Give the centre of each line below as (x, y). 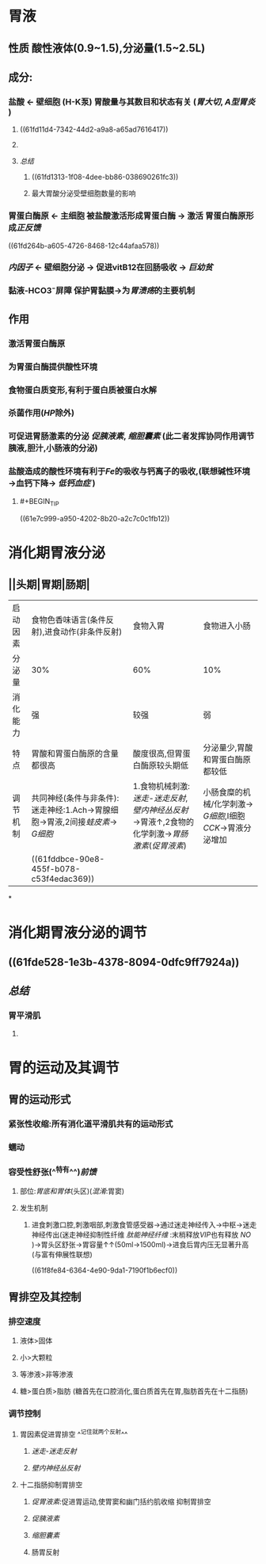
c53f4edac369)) (63, 879)
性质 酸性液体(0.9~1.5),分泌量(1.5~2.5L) (107, 48)
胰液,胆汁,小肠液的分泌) (53, 448)
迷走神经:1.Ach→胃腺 (71, 810)
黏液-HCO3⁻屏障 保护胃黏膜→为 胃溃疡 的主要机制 (102, 291)
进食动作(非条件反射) (84, 631)
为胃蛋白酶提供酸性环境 (53, 367)
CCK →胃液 (223, 827)
